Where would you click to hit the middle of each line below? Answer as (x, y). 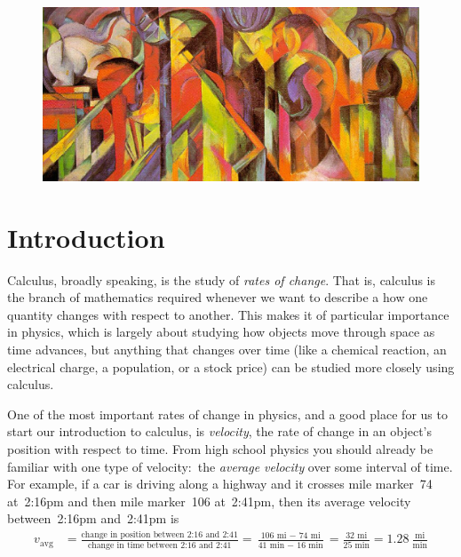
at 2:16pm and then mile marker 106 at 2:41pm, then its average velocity (209, 501)
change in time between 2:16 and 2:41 (159, 545)
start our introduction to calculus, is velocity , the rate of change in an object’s (220, 431)
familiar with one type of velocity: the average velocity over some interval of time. (230, 466)
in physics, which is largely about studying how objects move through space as (221, 332)
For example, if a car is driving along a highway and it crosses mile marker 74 (220, 484)
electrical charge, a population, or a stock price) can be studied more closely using (231, 366)
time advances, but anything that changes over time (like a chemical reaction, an (227, 349)
